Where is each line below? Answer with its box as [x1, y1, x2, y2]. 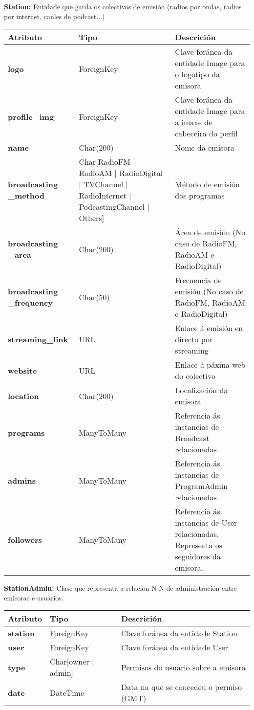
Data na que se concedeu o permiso [121, 681, 242, 693]
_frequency [8, 297, 53, 309]
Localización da [175, 384, 228, 396]
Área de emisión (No [175, 226, 246, 238]
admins [8, 474, 36, 486]
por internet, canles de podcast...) [4, 11, 105, 21]
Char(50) [79, 291, 110, 303]
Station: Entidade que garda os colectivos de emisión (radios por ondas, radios [4, 1, 242, 11]
